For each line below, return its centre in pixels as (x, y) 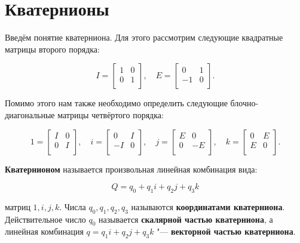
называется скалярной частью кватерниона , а (186, 219)
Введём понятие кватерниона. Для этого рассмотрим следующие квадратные (144, 37)
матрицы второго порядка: (52, 49)
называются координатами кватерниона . (208, 206)
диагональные (30, 114)
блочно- (244, 103)
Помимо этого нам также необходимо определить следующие (116, 103)
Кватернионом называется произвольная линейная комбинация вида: (131, 169)
